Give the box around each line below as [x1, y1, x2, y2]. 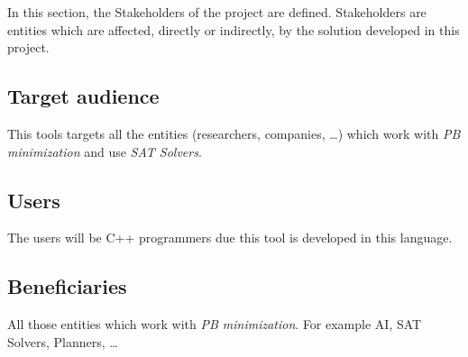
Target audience [7, 82, 160, 110]
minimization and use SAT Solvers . [7, 142, 202, 160]
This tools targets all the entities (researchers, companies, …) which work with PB [7, 124, 461, 142]
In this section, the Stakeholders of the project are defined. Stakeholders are [7, 3, 427, 21]
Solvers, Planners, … [7, 332, 118, 351]
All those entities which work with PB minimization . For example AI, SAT [7, 315, 422, 334]
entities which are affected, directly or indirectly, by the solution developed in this [7, 20, 460, 39]
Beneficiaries [7, 272, 127, 300]
